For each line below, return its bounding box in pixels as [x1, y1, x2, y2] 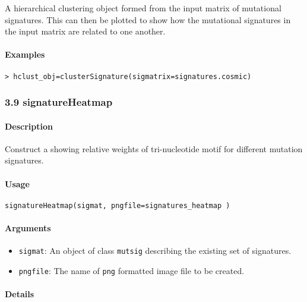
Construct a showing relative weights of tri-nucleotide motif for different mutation [5, 142, 303, 155]
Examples [5, 48, 45, 61]
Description [5, 119, 53, 132]
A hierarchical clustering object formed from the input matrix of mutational [5, 2, 281, 14]
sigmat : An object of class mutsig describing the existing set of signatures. [18, 244, 292, 257]
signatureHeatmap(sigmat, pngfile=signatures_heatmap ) [5, 201, 230, 210]
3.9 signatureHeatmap [5, 95, 113, 109]
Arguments [5, 222, 51, 234]
